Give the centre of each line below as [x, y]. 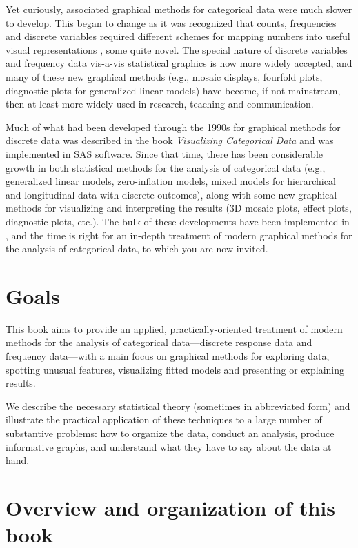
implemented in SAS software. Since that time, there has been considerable [165, 153]
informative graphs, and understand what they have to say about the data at [169, 446]
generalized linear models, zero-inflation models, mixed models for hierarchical [171, 181]
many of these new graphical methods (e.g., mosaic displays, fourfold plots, [164, 76]
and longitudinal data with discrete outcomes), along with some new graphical [171, 194]
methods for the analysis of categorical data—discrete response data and [159, 342]
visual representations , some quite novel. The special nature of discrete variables [177, 49]
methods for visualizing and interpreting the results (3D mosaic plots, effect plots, [179, 208]
